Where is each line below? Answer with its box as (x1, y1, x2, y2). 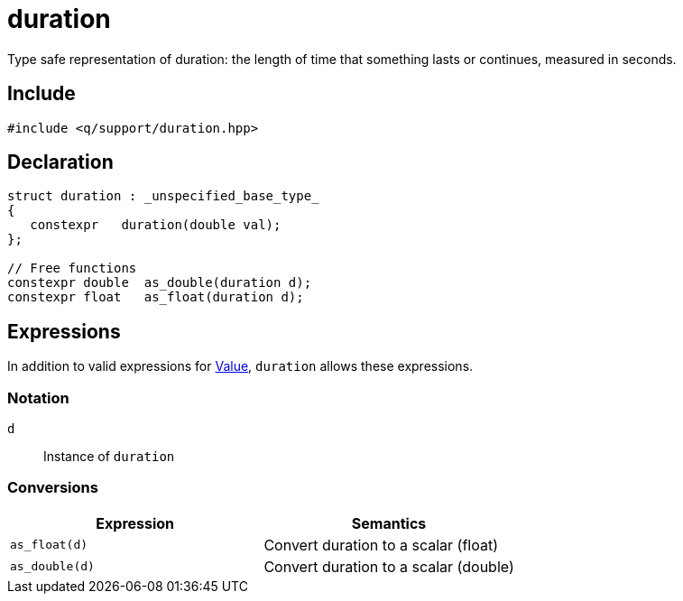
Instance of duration (43, 448, 175, 465)
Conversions (7, 478, 98, 497)
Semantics (351, 513, 427, 532)
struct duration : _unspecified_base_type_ (7, 189, 319, 204)
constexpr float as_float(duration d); (7, 290, 304, 305)
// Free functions (7, 261, 137, 276)
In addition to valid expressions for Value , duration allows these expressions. (7, 358, 474, 374)
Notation (7, 388, 69, 407)
